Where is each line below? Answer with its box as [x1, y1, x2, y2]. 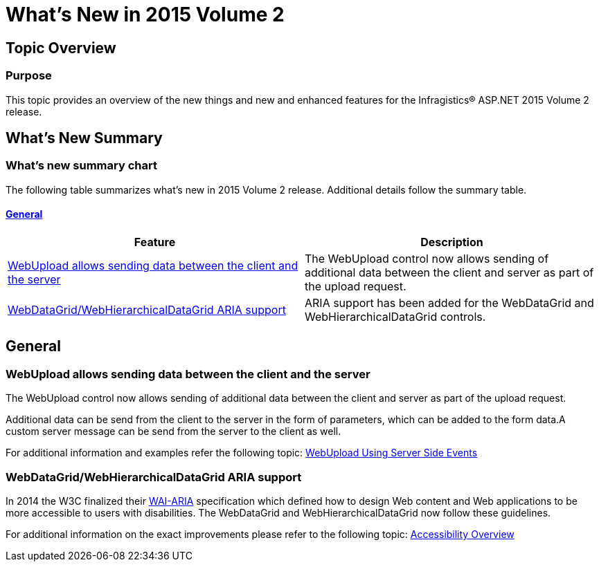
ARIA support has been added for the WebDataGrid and [305, 295, 594, 310]
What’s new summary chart [6, 158, 157, 173]
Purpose [6, 68, 52, 83]
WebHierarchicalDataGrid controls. [305, 309, 486, 324]
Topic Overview [6, 39, 116, 57]
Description [420, 234, 483, 249]
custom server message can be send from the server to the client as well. [6, 425, 341, 438]
